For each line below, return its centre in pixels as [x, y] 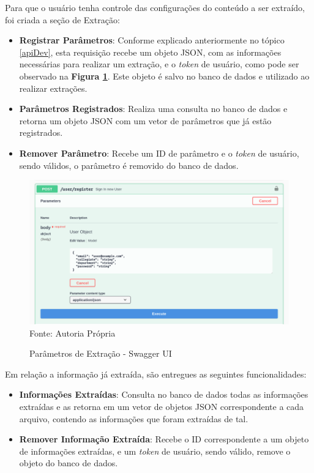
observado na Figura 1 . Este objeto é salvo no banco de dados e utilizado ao [164, 76]
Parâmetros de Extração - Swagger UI [101, 353]
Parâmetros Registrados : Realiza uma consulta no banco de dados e [153, 109]
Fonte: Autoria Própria [73, 333]
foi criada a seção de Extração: [62, 19]
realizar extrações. [53, 88]
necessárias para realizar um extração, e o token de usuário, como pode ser [159, 64]
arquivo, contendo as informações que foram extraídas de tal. [134, 418]
